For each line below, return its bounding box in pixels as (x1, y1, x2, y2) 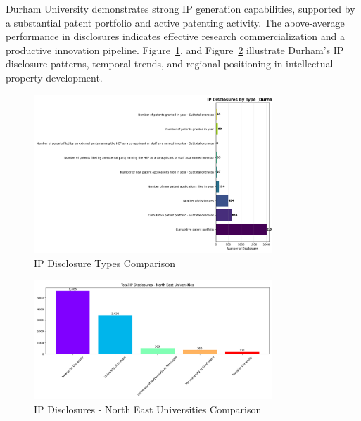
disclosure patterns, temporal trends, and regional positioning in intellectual (6, 56, 334, 71)
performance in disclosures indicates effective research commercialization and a (6, 29, 346, 44)
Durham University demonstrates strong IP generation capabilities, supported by (6, 1, 355, 15)
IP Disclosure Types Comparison (34, 256, 176, 271)
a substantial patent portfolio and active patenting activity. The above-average (6, 15, 345, 30)
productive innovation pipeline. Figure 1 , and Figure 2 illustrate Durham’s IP (6, 42, 344, 57)
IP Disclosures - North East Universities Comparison (34, 401, 262, 416)
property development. (6, 70, 103, 84)
